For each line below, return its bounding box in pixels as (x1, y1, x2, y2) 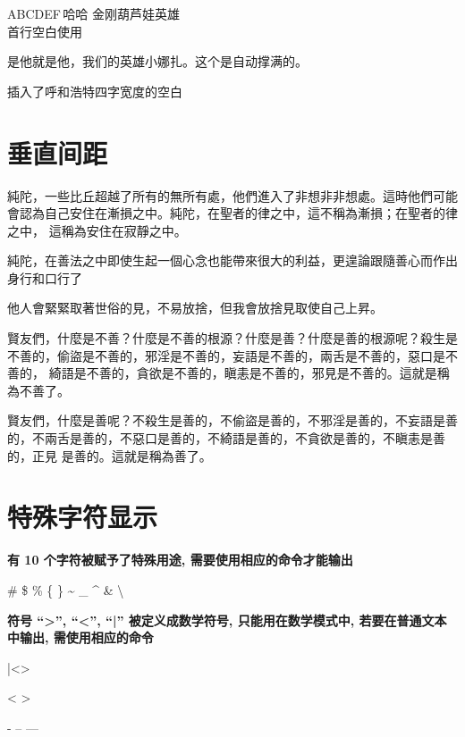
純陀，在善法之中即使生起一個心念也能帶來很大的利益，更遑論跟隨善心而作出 (7, 251, 458, 270)
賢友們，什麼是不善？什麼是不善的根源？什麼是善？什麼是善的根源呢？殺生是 (7, 329, 458, 348)
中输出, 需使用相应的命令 (7, 628, 154, 647)
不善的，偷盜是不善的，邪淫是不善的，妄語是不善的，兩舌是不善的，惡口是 (7, 346, 445, 364)
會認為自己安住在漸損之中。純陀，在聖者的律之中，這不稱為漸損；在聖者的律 (7, 204, 458, 222)
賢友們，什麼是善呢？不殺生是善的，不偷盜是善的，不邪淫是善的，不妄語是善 (7, 411, 458, 430)
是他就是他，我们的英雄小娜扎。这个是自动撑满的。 (7, 52, 308, 71)
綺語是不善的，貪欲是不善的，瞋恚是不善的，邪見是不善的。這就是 (48, 364, 437, 382)
